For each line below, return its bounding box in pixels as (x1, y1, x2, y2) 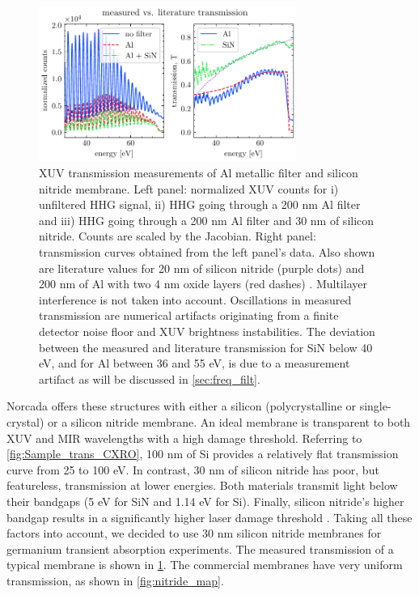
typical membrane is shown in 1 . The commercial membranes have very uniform (6, 556, 403, 573)
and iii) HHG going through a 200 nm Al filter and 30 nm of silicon (39, 211, 375, 228)
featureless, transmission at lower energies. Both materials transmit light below (6, 477, 398, 494)
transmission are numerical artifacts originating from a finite (39, 307, 339, 324)
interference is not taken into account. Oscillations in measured (39, 291, 352, 308)
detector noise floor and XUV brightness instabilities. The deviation (39, 322, 375, 339)
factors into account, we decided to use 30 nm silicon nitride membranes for (6, 525, 382, 542)
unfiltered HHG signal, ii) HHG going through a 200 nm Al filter (39, 196, 361, 213)
